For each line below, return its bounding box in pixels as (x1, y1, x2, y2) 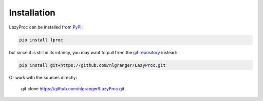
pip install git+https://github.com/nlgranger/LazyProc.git (19, 62, 166, 68)
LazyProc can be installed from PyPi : (9, 24, 83, 30)
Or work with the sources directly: (9, 75, 77, 81)
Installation (9, 7, 56, 18)
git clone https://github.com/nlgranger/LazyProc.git (21, 86, 125, 91)
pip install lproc (19, 37, 63, 43)
